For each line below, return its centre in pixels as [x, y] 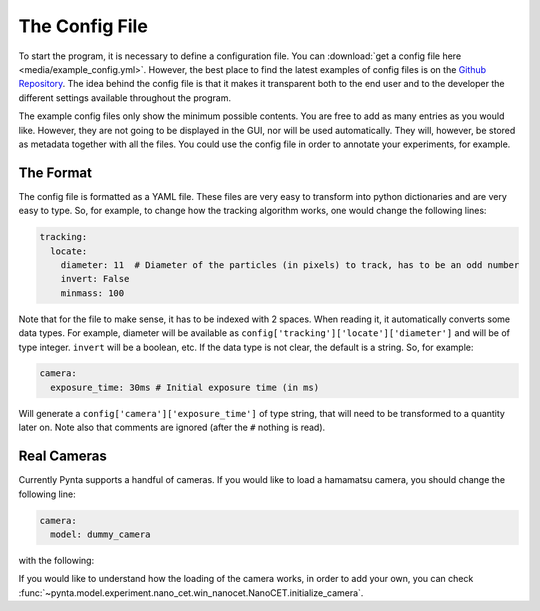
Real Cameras [62, 456]
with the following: [56, 560]
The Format [55, 172]
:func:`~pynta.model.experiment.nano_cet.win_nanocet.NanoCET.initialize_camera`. [191, 592]
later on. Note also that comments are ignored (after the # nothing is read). [172, 427]
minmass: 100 [92, 293]
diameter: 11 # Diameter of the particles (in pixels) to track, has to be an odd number [290, 264]
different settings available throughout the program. [125, 97]
